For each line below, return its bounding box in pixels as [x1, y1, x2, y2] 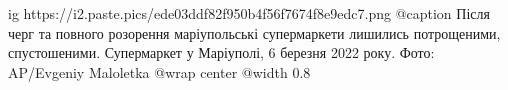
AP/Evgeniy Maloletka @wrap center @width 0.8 [8, 61, 311, 82]
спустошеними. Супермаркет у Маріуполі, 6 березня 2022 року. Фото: [8, 42, 435, 63]
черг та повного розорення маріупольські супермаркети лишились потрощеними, [8, 22, 501, 43]
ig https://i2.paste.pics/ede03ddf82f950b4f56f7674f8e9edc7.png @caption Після [8, 3, 490, 23]
